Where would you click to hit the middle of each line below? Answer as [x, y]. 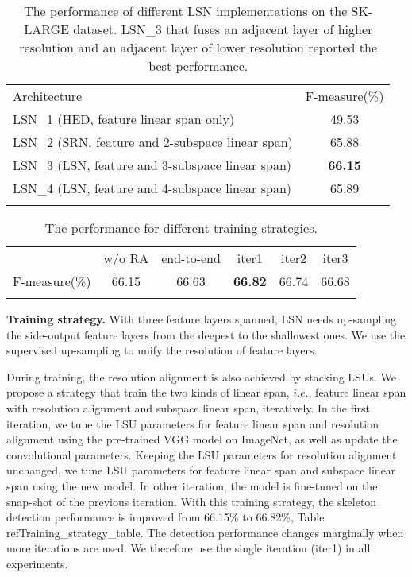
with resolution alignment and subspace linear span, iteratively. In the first [188, 407]
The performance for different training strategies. [181, 228]
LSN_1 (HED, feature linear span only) [124, 119]
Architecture [48, 96]
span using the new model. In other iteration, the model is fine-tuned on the [192, 485]
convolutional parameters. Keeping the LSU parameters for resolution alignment [202, 454]
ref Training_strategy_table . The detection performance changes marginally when [205, 532]
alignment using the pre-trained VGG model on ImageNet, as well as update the [202, 439]
